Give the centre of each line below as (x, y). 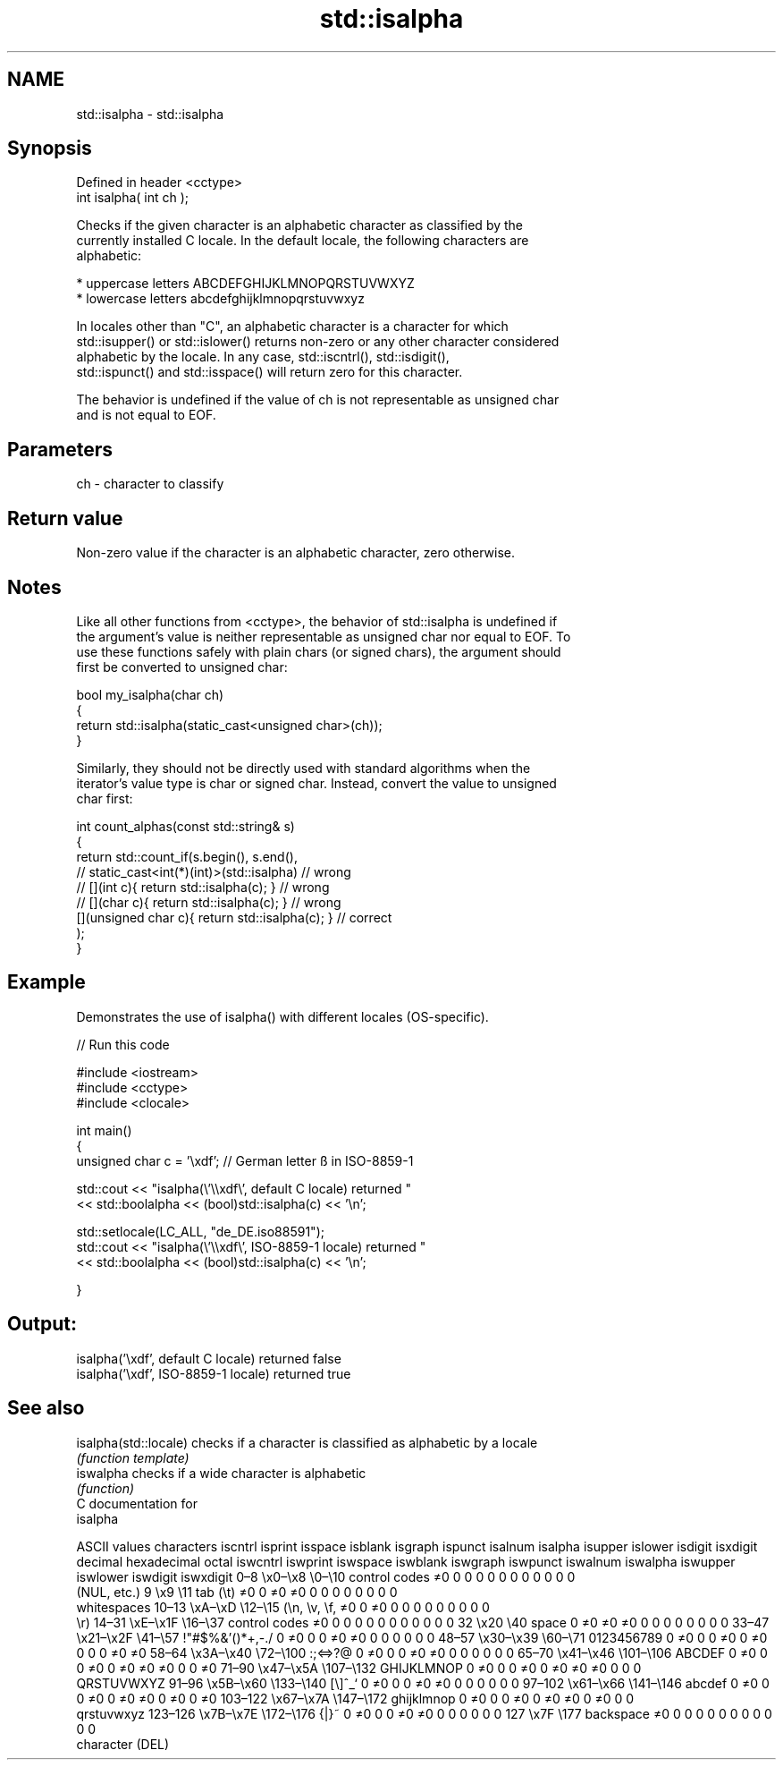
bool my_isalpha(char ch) (150, 694)
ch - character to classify (150, 484)
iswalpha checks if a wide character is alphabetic (221, 1473)
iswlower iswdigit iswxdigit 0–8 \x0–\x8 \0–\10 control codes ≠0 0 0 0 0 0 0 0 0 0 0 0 (326, 1576)
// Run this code (123, 1044)
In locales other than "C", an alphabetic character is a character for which (292, 327)
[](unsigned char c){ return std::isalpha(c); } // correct (234, 917)
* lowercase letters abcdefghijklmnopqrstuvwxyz (220, 299)
